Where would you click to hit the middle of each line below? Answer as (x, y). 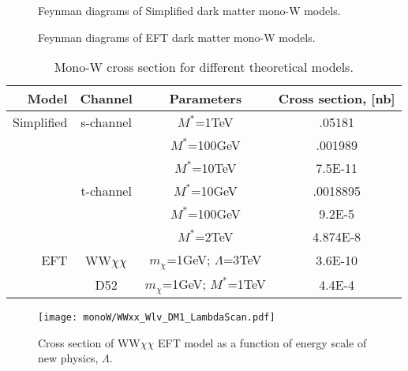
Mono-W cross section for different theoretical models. (204, 67)
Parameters (206, 99)
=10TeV (214, 168)
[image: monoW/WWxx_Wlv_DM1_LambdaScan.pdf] (157, 318)
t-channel (106, 191)
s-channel (106, 122)
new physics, (68, 358)
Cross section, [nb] (337, 99)
